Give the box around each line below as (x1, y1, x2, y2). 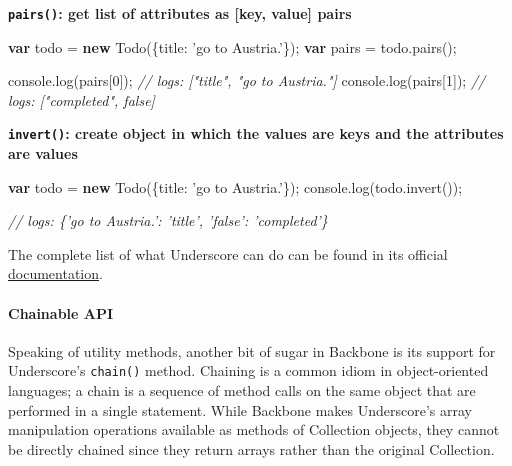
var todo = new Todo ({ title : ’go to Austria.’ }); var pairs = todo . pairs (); (8, 36, 457, 57)
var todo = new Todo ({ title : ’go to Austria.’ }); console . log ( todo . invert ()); (8, 176, 463, 197)
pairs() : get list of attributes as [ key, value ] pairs (8, 3, 352, 23)
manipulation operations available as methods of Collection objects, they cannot (8, 419, 500, 440)
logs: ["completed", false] (8, 89, 155, 110)
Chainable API (8, 302, 114, 323)
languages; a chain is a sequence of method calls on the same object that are (8, 380, 476, 401)
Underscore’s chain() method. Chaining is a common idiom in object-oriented (8, 360, 489, 381)
